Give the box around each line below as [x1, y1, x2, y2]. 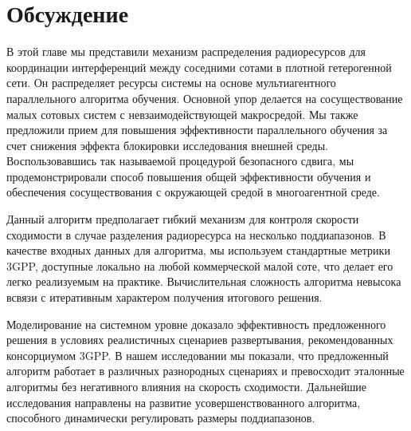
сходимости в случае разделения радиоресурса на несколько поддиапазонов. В [6, 226, 386, 243]
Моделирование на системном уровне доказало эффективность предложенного [6, 315, 386, 332]
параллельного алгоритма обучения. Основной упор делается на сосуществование [6, 89, 403, 106]
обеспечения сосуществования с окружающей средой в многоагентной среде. [6, 184, 380, 200]
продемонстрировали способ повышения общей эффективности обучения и [6, 168, 371, 184]
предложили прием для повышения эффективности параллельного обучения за [6, 121, 388, 138]
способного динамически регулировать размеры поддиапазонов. [6, 409, 315, 426]
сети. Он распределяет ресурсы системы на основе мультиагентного [6, 74, 336, 91]
